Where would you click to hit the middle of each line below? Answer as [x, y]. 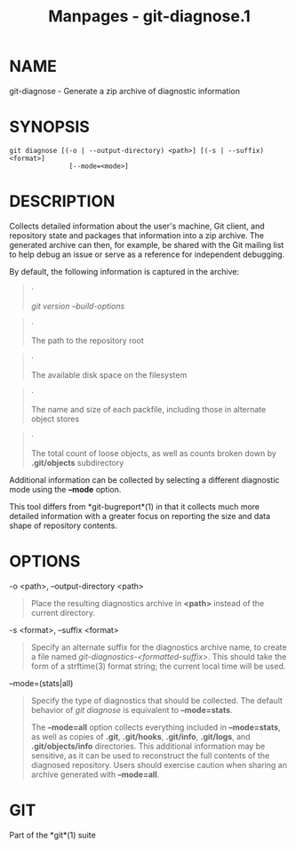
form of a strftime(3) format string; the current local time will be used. [158, 666]
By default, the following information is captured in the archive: [124, 271]
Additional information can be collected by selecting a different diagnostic [144, 480]
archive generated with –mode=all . [95, 774]
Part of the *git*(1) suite [52, 835]
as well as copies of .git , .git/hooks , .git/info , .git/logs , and [140, 736]
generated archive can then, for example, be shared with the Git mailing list [147, 244]
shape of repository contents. [64, 525]
